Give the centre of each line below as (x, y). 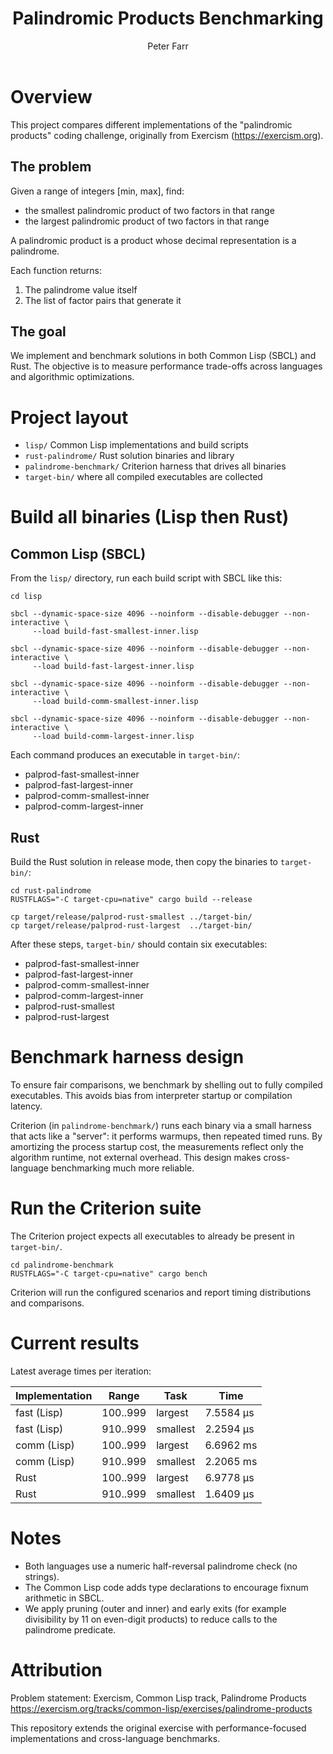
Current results (75, 1343)
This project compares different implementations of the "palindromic (151, 124)
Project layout (69, 417)
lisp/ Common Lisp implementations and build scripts (136, 445)
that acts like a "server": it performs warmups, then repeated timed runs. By (166, 1136)
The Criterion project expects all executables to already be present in (152, 1236)
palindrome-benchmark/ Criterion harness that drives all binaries (155, 466)
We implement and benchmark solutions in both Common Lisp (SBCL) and (163, 356)
